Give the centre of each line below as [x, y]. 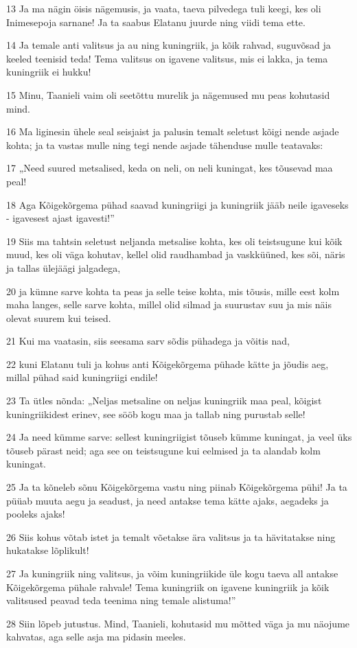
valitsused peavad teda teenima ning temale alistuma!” [121, 600]
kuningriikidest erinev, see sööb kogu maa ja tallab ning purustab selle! [156, 414]
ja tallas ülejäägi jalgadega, [64, 267]
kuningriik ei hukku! [49, 72]
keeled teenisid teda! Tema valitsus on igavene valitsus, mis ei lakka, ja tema [167, 58]
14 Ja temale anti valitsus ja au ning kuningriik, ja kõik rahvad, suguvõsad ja [169, 45]
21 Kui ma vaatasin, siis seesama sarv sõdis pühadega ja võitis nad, [148, 341]
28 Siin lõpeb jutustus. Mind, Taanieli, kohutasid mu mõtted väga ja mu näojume [178, 623]
